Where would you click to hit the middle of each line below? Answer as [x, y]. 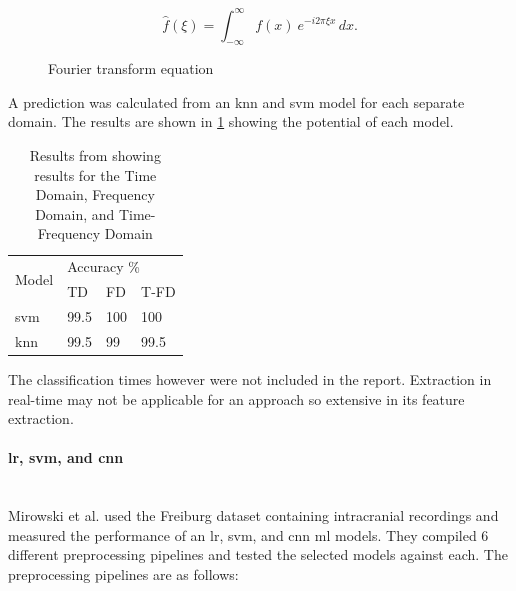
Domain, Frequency [95, 194]
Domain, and [75, 213]
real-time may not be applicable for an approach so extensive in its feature [236, 398]
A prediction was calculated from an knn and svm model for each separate [236, 101]
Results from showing [95, 155]
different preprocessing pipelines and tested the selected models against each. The [258, 554]
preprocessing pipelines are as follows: [123, 573]
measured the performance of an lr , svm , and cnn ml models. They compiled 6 [248, 534]
